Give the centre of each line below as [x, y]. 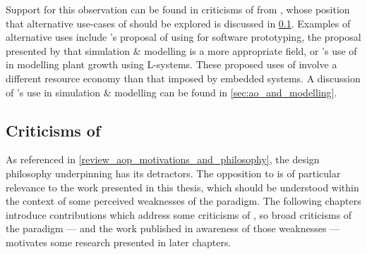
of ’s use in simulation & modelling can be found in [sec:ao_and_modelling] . [172, 92]
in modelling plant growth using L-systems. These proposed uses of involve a [172, 64]
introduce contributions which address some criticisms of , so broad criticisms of [179, 214]
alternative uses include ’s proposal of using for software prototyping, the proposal [183, 37]
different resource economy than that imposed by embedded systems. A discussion [183, 78]
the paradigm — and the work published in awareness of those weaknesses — [173, 228]
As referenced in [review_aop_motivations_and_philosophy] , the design [163, 159]
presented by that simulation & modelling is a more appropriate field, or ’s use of [181, 50]
